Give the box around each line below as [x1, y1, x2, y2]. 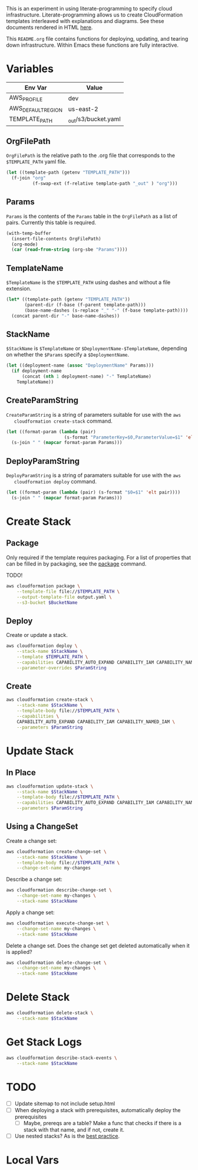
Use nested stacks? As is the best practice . [14, 1132, 120, 1139]
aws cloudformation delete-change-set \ [6, 959, 107, 966]
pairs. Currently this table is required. [6, 218, 97, 226]
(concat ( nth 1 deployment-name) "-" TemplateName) [21, 374, 151, 380]
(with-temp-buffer [6, 230, 51, 236]
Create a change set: [6, 837, 57, 844]
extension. [6, 285, 32, 292]
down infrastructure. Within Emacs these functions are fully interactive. [6, 41, 179, 48]
